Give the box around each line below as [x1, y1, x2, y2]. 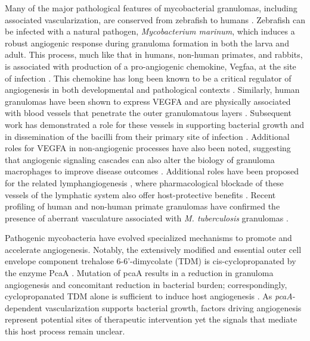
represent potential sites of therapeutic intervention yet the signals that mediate [5, 313, 297, 326]
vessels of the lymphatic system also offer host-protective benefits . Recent [5, 188, 276, 201]
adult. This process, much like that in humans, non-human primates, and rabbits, [5, 48, 303, 61]
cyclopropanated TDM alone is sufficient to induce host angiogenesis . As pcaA [5, 290, 293, 302]
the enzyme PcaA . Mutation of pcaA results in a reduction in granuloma [5, 267, 274, 279]
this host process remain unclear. [5, 325, 125, 337]
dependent [5, 301, 43, 314]
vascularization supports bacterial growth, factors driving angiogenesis [45, 301, 302, 314]
